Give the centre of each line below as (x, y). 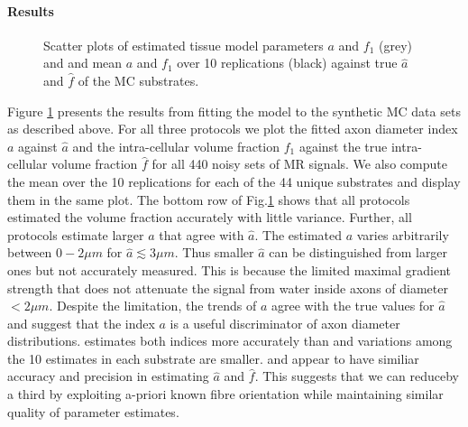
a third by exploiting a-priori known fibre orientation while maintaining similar (225, 394)
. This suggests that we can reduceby (357, 376)
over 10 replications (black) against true (287, 63)
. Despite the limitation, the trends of (153, 306)
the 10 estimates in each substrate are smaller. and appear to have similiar (213, 358)
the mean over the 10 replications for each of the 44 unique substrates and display (234, 181)
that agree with (202, 234)
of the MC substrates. (138, 80)
